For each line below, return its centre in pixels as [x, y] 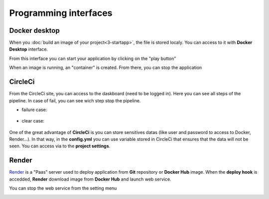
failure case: [34, 110]
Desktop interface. [29, 49]
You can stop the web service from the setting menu [63, 188]
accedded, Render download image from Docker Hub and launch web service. [90, 179]
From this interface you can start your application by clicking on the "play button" [93, 58]
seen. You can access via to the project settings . [60, 146]
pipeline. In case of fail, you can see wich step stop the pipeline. [75, 100]
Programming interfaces [61, 13]
